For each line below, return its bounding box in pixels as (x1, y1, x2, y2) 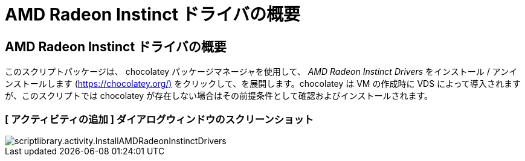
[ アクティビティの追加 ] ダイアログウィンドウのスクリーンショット (5, 113, 314, 125)
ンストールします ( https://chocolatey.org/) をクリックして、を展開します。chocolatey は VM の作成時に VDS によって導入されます (5, 78, 521, 89)
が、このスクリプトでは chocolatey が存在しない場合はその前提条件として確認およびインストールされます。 (5, 90, 433, 101)
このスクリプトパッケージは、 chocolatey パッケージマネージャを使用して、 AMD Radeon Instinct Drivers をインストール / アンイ (5, 66, 518, 77)
